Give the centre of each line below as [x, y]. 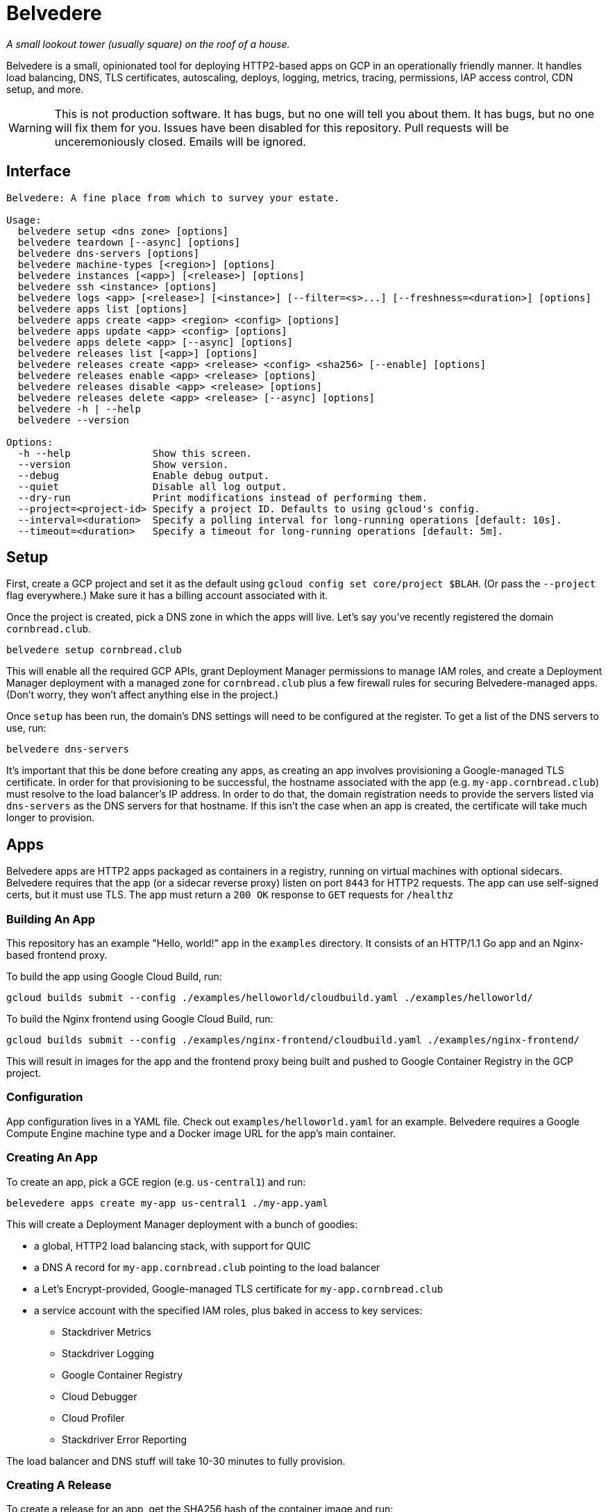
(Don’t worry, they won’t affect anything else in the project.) [143, 695]
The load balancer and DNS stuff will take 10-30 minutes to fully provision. [176, 1461]
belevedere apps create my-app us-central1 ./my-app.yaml [167, 1203]
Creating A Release [59, 1485]
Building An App [51, 919]
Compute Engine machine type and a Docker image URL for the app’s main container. [201, 1133]
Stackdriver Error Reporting [124, 1439]
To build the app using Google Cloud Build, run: [114, 977]
